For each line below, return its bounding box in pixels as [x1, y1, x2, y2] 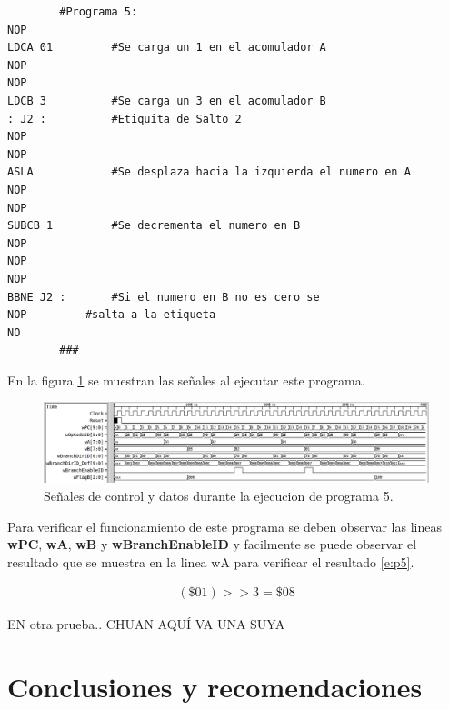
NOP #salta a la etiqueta [7, 308, 216, 322]
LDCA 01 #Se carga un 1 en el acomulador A [7, 41, 326, 55]
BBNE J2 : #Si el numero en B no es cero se [7, 290, 320, 304]
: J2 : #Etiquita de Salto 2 [7, 112, 242, 125]
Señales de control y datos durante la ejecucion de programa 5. [44, 486, 394, 505]
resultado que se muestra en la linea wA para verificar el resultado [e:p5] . [7, 552, 414, 571]
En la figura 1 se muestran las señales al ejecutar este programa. [7, 370, 365, 389]
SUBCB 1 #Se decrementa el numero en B [7, 219, 301, 233]
